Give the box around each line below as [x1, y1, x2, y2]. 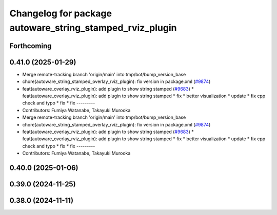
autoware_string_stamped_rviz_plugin [9, 22, 177, 33]
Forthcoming [9, 41, 52, 50]
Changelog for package [9, 8, 112, 19]
